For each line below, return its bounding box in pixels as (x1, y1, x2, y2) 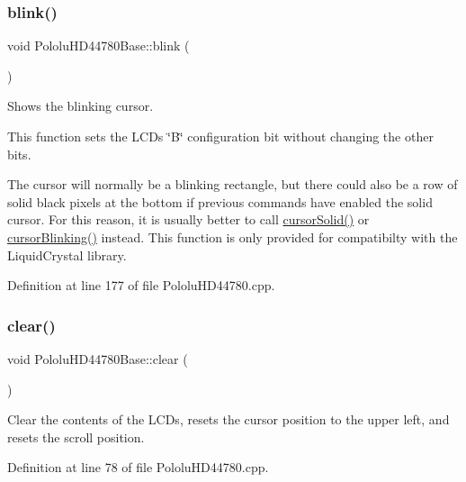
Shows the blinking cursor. (7, 96, 154, 115)
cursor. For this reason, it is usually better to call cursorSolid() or (7, 210, 370, 229)
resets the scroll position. (7, 427, 145, 446)
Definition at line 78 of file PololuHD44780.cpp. (7, 458, 269, 477)
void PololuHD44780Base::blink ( (7, 36, 190, 55)
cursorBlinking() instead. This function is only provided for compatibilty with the (7, 227, 458, 246)
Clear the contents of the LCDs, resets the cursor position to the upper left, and (7, 410, 450, 429)
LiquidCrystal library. (7, 245, 127, 264)
